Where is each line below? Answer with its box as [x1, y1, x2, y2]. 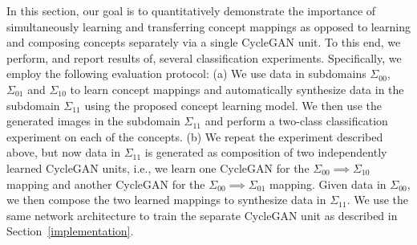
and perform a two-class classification [204, 112, 388, 129]
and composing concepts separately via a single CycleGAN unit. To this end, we [6, 34, 401, 51]
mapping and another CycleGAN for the [6, 175, 205, 192]
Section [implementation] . [6, 223, 134, 239]
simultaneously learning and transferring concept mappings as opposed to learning [6, 18, 411, 35]
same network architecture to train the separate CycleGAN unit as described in [6, 206, 398, 223]
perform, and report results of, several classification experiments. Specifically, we [6, 49, 402, 66]
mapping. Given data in [269, 175, 387, 192]
